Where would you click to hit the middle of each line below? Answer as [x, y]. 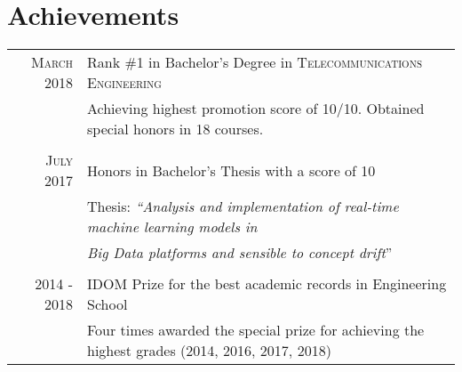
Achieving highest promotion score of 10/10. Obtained [255, 109]
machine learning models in [172, 227]
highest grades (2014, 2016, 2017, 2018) [209, 351]
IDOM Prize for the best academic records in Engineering [267, 284]
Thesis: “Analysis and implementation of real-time [243, 206]
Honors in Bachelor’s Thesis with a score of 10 [231, 170]
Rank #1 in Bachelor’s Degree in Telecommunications [255, 62]
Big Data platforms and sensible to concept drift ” [239, 253]
